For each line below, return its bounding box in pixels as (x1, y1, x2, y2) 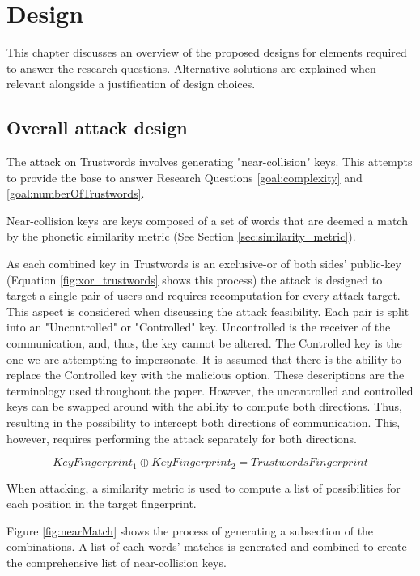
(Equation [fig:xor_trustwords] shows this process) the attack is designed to (6, 271, 383, 288)
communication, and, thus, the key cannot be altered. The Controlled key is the (6, 335, 402, 352)
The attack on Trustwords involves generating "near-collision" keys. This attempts (6, 153, 413, 170)
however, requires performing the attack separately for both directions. (6, 429, 358, 446)
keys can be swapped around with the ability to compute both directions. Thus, (6, 398, 402, 415)
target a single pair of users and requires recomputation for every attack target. (6, 287, 401, 304)
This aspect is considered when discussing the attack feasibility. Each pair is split (6, 302, 409, 319)
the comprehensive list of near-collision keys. (6, 554, 227, 571)
